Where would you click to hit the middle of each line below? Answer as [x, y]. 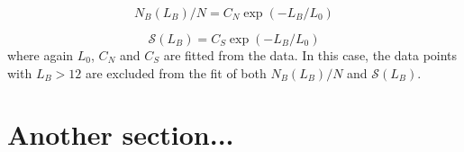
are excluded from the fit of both [176, 72]
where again [41, 55]
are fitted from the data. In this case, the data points [310, 55]
